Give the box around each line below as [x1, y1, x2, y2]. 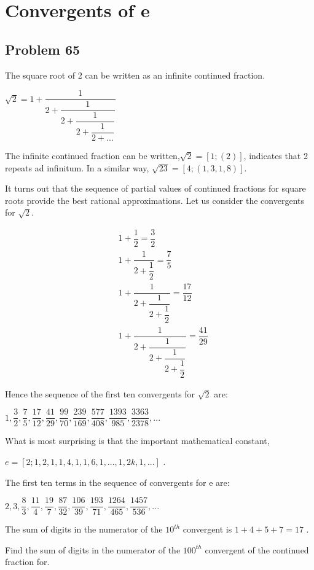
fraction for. [5, 555, 50, 568]
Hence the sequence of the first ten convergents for [5, 387, 195, 400]
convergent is [183, 523, 232, 536]
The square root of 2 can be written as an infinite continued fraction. [5, 68, 265, 81]
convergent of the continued [205, 543, 309, 556]
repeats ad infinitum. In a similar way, [5, 161, 149, 174]
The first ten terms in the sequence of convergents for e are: [5, 475, 230, 488]
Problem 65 [5, 39, 80, 58]
